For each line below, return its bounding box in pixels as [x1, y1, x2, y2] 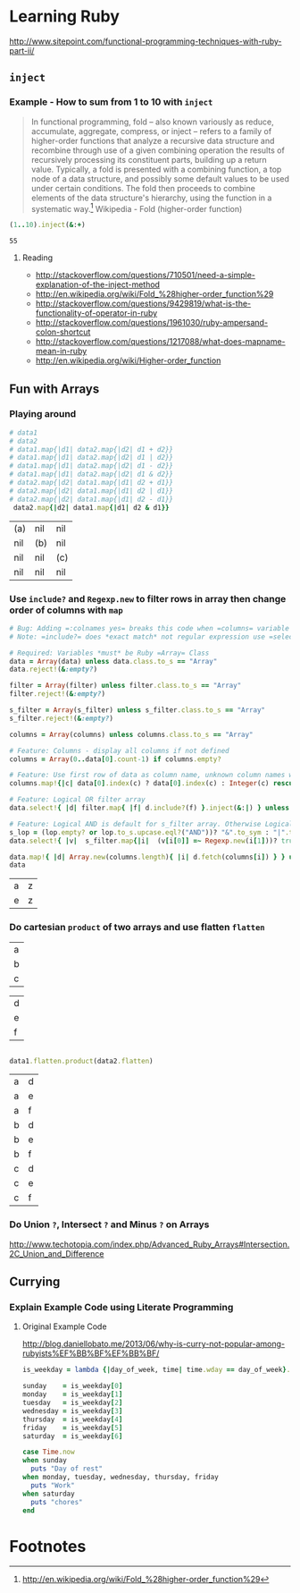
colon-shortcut [35, 326, 91, 337]
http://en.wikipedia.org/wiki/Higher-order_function [35, 355, 221, 366]
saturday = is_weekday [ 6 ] [21, 1431, 123, 1441]
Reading [21, 252, 54, 263]
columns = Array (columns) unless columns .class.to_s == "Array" [9, 730, 254, 739]
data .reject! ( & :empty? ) [9, 665, 98, 674]
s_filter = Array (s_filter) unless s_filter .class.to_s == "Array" [9, 706, 266, 715]
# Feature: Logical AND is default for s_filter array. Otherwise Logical [9, 819, 294, 828]
